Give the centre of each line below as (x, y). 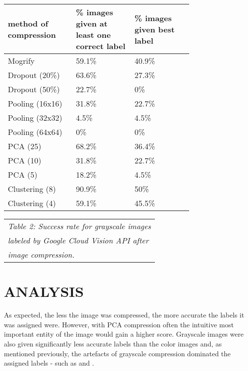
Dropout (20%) (34, 75)
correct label (101, 46)
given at (92, 23)
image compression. (41, 254)
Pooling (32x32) (35, 118)
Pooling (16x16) (35, 103)
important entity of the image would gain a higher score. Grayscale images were (124, 334)
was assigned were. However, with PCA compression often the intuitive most (119, 324)
